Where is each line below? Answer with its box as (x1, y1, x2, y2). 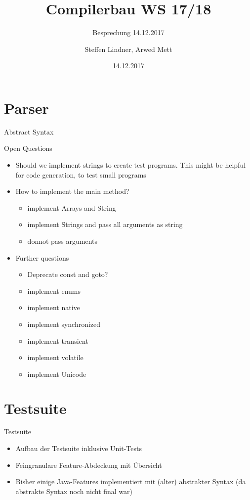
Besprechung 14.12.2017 (92, 27, 165, 38)
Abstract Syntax (4, 126, 54, 136)
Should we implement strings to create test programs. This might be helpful (15, 160, 246, 170)
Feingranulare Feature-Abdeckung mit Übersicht (15, 459, 162, 470)
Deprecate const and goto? (27, 269, 108, 279)
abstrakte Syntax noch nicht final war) (15, 486, 133, 496)
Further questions (15, 252, 69, 263)
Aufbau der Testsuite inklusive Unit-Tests (15, 443, 142, 454)
